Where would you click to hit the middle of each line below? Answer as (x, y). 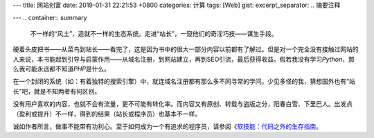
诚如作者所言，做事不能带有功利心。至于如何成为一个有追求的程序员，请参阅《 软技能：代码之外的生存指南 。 (167, 126)
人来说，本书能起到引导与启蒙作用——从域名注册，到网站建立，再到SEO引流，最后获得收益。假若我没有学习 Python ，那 (184, 59)
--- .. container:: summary (50, 18)
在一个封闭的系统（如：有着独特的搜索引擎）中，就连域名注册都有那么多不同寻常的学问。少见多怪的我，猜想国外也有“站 (184, 81)
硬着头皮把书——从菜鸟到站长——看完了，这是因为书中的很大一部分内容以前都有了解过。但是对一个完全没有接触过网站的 (186, 49)
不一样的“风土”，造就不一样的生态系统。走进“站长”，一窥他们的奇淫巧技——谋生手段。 (154, 33)
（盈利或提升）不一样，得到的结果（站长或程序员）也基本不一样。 (107, 114)
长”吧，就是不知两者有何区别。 (57, 91)
